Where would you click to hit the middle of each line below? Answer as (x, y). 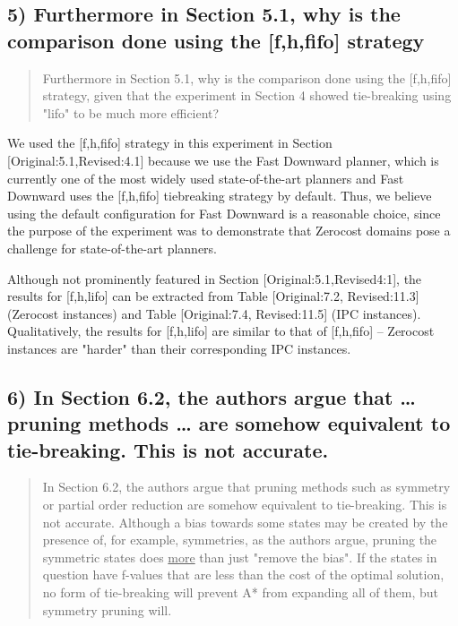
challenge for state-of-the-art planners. (112, 248)
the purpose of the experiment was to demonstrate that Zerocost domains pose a (229, 231)
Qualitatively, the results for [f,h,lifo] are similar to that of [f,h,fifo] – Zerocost (221, 331)
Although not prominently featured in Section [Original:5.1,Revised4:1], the (215, 278)
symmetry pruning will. (107, 609)
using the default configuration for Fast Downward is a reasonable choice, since (224, 213)
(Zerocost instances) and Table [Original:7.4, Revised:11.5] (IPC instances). (214, 313)
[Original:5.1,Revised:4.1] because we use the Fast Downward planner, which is (223, 160)
